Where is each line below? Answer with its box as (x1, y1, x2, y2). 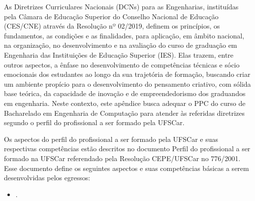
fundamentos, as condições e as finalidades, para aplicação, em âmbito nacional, (4, 30, 245, 40)
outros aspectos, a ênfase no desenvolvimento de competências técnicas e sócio (4, 59, 240, 69)
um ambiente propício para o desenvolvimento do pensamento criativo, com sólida (4, 78, 251, 89)
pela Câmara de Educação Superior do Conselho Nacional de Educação (4, 11, 219, 21)
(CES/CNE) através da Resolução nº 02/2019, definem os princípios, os (4, 21, 220, 31)
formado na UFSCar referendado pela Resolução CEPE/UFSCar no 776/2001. (4, 153, 241, 163)
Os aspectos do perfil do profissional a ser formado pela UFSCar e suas (4, 134, 218, 144)
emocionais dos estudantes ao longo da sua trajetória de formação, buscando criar (4, 69, 251, 79)
